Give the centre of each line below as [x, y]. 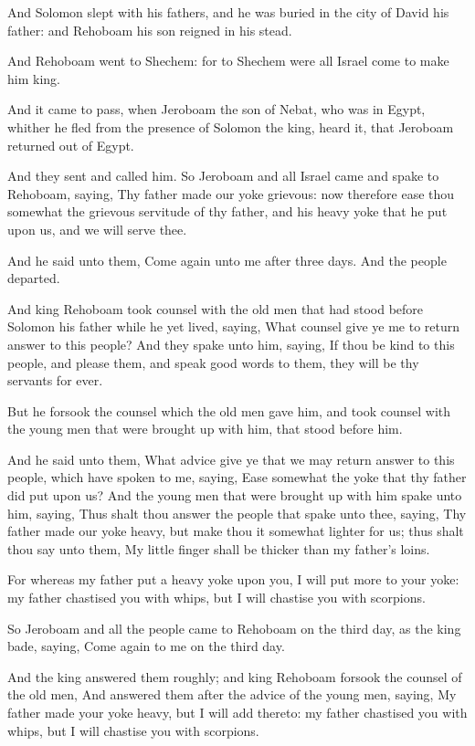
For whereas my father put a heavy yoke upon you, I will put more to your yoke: [233, 579]
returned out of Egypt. [71, 145]
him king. [34, 78]
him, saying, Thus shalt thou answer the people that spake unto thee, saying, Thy [237, 513]
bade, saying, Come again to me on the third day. [146, 646]
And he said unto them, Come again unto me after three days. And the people [227, 260]
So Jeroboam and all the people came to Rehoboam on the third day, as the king [234, 628]
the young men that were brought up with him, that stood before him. [205, 429]
